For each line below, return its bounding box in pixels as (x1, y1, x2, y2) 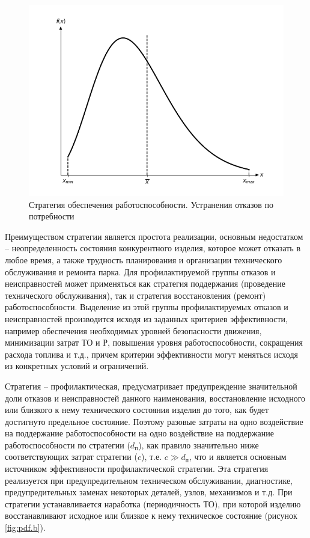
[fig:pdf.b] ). (5, 521, 46, 534)
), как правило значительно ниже (138, 438, 259, 451)
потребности (29, 210, 74, 222)
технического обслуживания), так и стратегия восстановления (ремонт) (5, 289, 266, 301)
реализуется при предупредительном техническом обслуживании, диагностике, (5, 474, 293, 486)
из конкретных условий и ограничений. (5, 359, 149, 372)
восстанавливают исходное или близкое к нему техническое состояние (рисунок (5, 509, 297, 522)
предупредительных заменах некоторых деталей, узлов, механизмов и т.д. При (5, 486, 293, 498)
